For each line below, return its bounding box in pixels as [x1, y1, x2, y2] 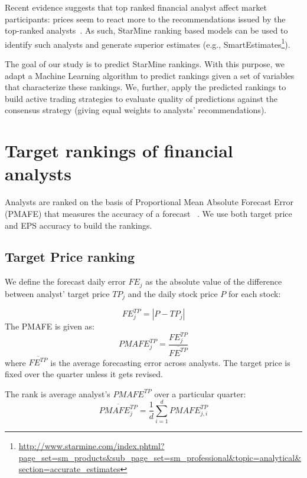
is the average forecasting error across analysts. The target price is [50, 356, 290, 368]
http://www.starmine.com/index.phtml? [18, 440, 165, 452]
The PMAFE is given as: [5, 320, 95, 332]
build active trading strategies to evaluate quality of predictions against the [5, 92, 278, 104]
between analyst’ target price [5, 287, 110, 299]
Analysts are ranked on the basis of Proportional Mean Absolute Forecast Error [5, 196, 294, 208]
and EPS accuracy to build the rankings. [5, 219, 152, 231]
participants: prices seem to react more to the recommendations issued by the [5, 12, 286, 25]
